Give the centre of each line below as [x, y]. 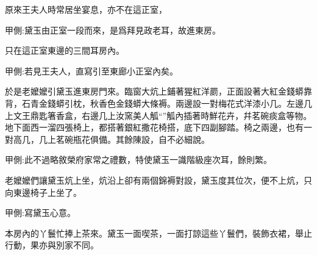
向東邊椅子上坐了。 [43, 192]
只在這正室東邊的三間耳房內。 [65, 50]
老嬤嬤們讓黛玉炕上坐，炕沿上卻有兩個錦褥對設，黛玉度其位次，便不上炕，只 [158, 180]
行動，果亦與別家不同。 [52, 245]
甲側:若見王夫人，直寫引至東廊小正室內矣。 [91, 70]
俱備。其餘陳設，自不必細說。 [150, 139]
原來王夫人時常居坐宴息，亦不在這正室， [86, 9]
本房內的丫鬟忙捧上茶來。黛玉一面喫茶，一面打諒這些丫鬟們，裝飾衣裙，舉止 [158, 233]
